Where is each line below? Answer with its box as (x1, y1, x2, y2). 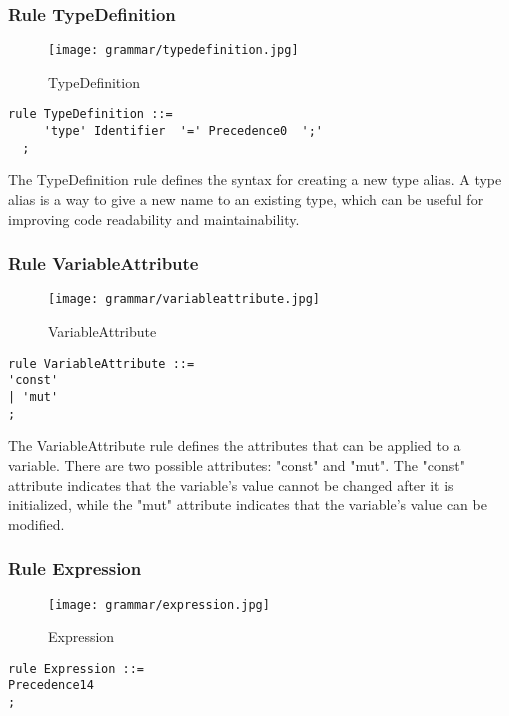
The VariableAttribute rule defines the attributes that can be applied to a (8, 435, 461, 456)
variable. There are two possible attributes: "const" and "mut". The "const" (8, 454, 465, 475)
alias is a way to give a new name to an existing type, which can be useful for (8, 189, 484, 210)
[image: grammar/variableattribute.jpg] (48, 292, 321, 307)
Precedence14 (8, 678, 94, 693)
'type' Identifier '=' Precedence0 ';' (43, 124, 323, 139)
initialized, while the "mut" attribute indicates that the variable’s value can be (8, 494, 487, 515)
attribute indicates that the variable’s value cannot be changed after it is (8, 474, 454, 495)
